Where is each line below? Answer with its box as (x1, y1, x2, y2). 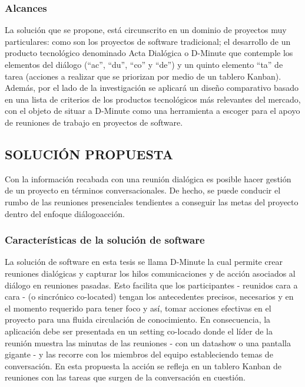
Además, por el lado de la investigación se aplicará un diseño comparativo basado (5, 81, 299, 94)
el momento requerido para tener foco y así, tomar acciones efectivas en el (5, 301, 271, 314)
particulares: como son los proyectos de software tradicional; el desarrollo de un (5, 35, 291, 47)
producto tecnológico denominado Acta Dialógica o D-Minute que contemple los (5, 47, 293, 59)
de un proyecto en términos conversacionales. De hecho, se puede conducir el (5, 184, 281, 196)
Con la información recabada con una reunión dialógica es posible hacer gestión (5, 172, 291, 185)
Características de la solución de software (5, 232, 205, 247)
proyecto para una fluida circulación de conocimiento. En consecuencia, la (5, 313, 271, 326)
